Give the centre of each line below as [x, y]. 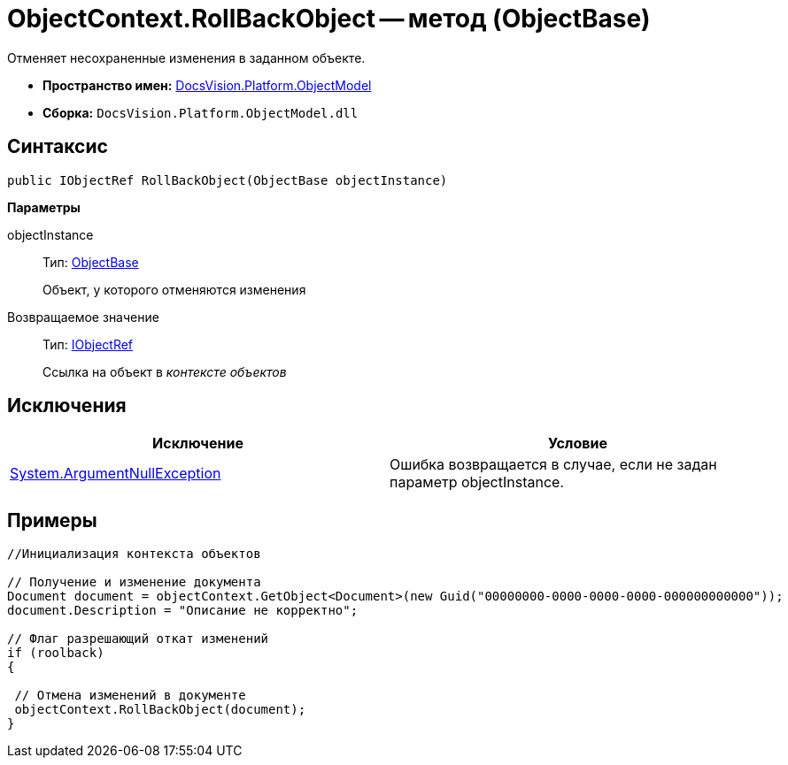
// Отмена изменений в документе [130, 696]
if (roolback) [56, 653]
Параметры [44, 207]
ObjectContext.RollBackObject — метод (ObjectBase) [329, 19]
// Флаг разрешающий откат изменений [138, 639]
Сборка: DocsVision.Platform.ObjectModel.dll [201, 112]
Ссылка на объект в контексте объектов [165, 371]
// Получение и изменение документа [134, 582]
